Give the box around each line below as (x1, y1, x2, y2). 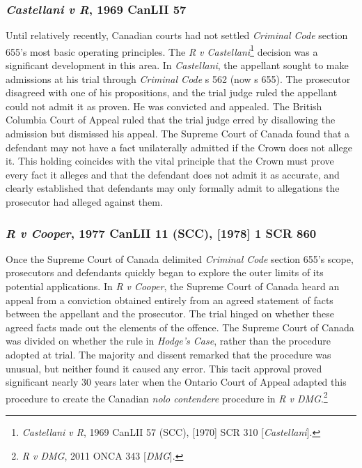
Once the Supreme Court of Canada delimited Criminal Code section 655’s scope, (6, 251, 354, 266)
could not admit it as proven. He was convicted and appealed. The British (6, 98, 322, 113)
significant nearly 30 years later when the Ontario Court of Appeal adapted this (6, 375, 347, 389)
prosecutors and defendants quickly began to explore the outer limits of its (6, 265, 324, 280)
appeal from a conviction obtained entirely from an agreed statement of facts (6, 292, 333, 307)
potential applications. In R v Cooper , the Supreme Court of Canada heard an (6, 279, 340, 293)
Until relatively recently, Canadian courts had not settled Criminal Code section (6, 28, 348, 43)
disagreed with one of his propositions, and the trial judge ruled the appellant (6, 85, 338, 100)
